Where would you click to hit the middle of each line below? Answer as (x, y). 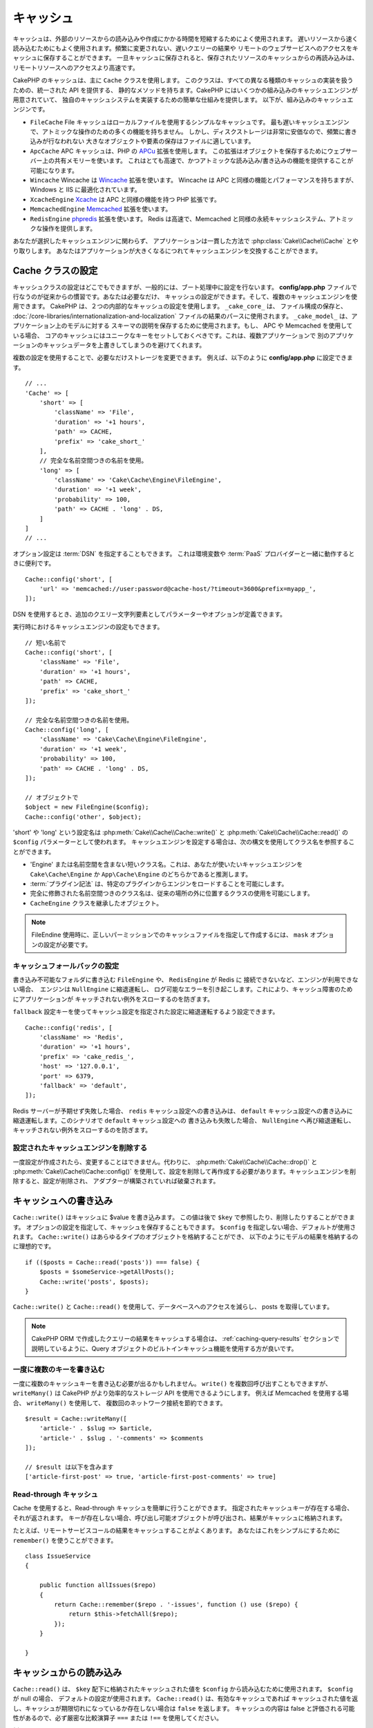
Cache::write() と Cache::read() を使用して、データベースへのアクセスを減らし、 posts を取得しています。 (173, 1307)
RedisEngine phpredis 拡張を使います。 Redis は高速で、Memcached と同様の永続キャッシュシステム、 (180, 218)
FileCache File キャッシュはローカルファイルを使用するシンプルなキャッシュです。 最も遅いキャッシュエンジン (190, 122)
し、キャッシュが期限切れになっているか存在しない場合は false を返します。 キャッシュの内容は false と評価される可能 (184, 1708)
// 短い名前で (46, 642)
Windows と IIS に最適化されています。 (85, 189)
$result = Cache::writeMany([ (76, 1418)
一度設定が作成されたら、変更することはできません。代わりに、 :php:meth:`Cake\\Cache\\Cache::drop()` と (165, 1162)
